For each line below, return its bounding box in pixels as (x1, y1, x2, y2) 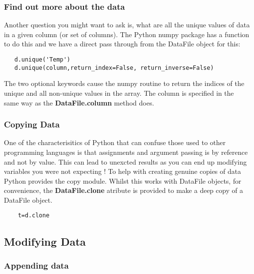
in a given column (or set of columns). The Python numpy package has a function (4, 29, 250, 39)
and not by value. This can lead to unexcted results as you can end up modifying (4, 156, 247, 167)
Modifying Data (4, 233, 86, 249)
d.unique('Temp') (14, 56, 71, 63)
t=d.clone (18, 212, 50, 219)
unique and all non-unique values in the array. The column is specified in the (4, 87, 234, 98)
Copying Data (4, 118, 60, 130)
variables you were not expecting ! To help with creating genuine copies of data (4, 166, 241, 176)
